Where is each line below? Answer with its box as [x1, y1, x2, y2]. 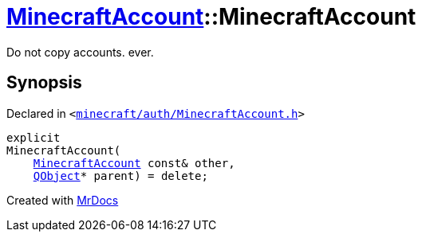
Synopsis [6, 72, 82, 93]
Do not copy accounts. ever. [6, 45, 154, 59]
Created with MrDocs [6, 193, 119, 207]
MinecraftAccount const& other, [33, 156, 235, 170]
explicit [6, 131, 61, 144]
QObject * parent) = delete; [33, 169, 208, 182]
